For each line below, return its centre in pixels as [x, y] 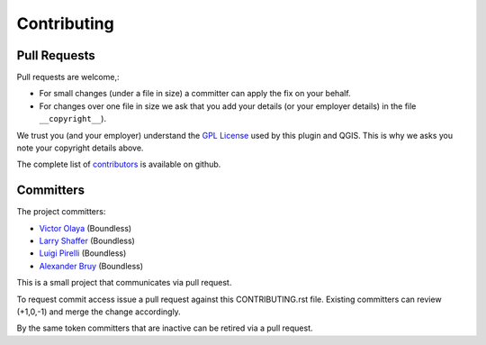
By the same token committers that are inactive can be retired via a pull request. [165, 328]
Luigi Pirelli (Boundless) [83, 253]
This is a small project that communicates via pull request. [124, 283]
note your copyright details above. [80, 148]
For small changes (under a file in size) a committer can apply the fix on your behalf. [195, 94]
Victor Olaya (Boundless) [85, 228]
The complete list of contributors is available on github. [119, 164]
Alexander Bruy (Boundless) [91, 266]
